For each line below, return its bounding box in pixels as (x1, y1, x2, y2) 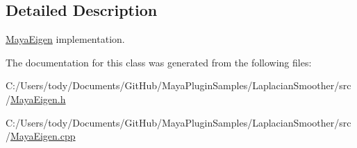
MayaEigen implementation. (6, 32, 125, 46)
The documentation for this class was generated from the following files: (6, 55, 312, 69)
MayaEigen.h (10, 91, 66, 106)
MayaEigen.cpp (10, 129, 76, 143)
